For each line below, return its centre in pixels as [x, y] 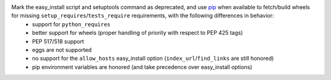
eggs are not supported [62, 49]
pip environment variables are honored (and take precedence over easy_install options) [142, 67]
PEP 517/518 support [58, 41]
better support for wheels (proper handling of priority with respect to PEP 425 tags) [138, 33]
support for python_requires [71, 24]
